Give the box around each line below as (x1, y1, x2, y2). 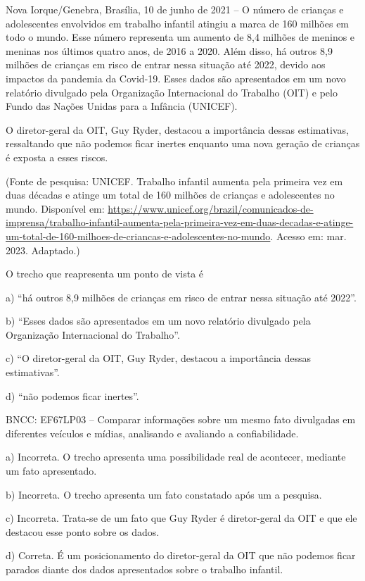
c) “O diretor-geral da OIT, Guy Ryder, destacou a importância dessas (6, 351, 311, 366)
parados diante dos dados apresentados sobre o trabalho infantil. (6, 562, 283, 576)
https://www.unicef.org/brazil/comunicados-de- (108, 201, 314, 215)
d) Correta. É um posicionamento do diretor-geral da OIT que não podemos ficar (6, 548, 356, 563)
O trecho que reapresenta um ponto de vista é (6, 266, 204, 281)
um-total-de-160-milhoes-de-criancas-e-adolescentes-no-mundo (6, 228, 271, 243)
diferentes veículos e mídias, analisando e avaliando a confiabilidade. (6, 425, 299, 440)
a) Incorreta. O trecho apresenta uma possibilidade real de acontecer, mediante (6, 449, 346, 464)
